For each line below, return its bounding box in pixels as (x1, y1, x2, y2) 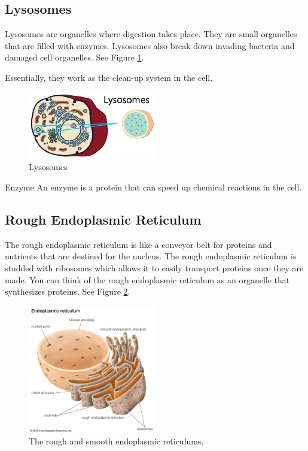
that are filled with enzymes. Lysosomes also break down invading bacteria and (5, 39, 295, 52)
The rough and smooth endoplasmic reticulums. (29, 435, 204, 447)
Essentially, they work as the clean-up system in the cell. (5, 71, 213, 83)
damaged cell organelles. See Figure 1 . (5, 51, 144, 63)
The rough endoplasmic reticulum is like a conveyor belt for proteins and (5, 238, 272, 250)
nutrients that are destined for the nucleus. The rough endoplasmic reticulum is (5, 250, 297, 262)
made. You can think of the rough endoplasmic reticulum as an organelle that (5, 273, 290, 286)
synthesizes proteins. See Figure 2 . (5, 285, 130, 298)
